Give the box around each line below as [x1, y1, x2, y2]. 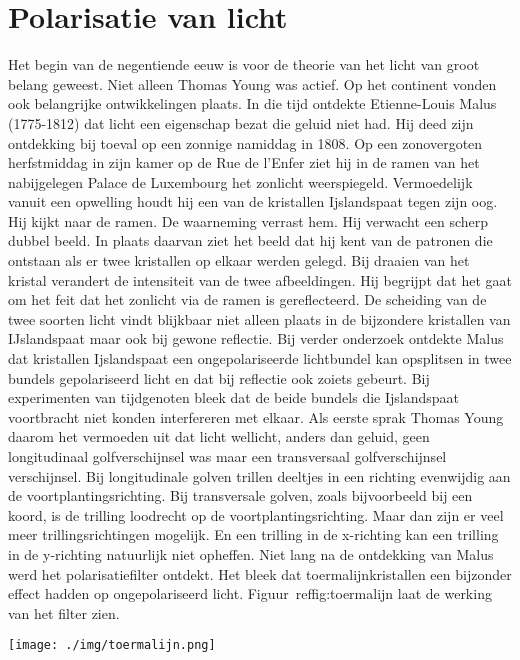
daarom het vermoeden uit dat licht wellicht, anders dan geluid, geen [8, 426, 430, 447]
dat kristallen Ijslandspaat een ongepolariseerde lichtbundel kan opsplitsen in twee [8, 348, 512, 369]
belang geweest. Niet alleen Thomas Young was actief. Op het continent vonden [8, 73, 497, 94]
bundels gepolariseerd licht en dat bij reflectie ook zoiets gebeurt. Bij [8, 367, 430, 388]
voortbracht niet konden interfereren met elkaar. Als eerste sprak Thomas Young [8, 406, 504, 427]
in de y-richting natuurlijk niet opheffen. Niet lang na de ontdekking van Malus [8, 543, 494, 564]
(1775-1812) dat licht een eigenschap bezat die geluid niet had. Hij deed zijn [8, 112, 474, 133]
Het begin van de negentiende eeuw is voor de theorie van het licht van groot [8, 54, 480, 75]
